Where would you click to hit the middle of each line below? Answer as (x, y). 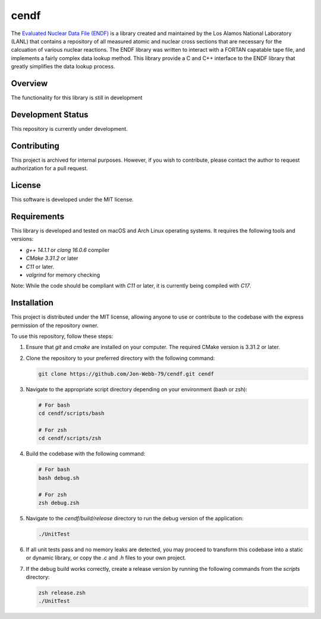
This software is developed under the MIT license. (72, 200)
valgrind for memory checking (63, 275)
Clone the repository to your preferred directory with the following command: (120, 358)
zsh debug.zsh (59, 503)
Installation (32, 303)
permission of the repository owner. (55, 325)
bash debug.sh (59, 478)
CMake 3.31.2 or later (52, 258)
